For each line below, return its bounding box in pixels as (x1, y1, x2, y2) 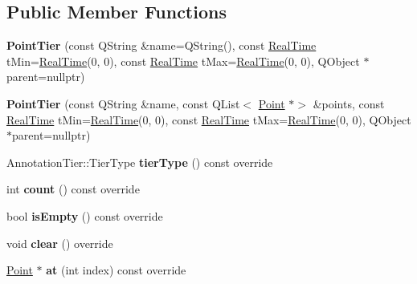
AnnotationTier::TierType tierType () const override (6, 153, 273, 170)
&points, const (313, 95, 385, 112)
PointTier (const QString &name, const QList (6, 95, 240, 112)
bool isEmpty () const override (6, 207, 163, 224)
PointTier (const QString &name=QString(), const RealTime (6, 37, 317, 54)
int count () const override (6, 181, 140, 197)
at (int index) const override (46, 262, 186, 278)
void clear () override (6, 234, 113, 251)
